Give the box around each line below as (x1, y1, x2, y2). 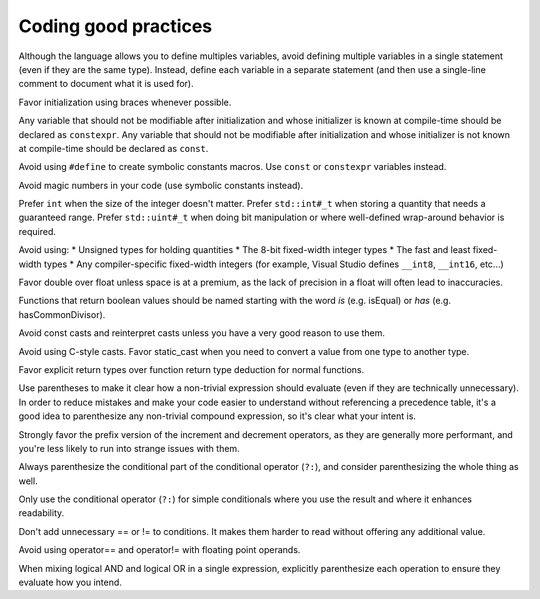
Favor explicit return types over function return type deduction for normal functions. (18, 363, 365, 375)
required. (18, 225, 57, 237)
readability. (18, 507, 65, 519)
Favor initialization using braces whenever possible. (18, 96, 232, 108)
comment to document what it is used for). (18, 78, 194, 90)
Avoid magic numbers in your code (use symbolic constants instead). (18, 179, 304, 191)
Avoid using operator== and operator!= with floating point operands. (18, 544, 301, 556)
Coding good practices (18, 15, 213, 37)
